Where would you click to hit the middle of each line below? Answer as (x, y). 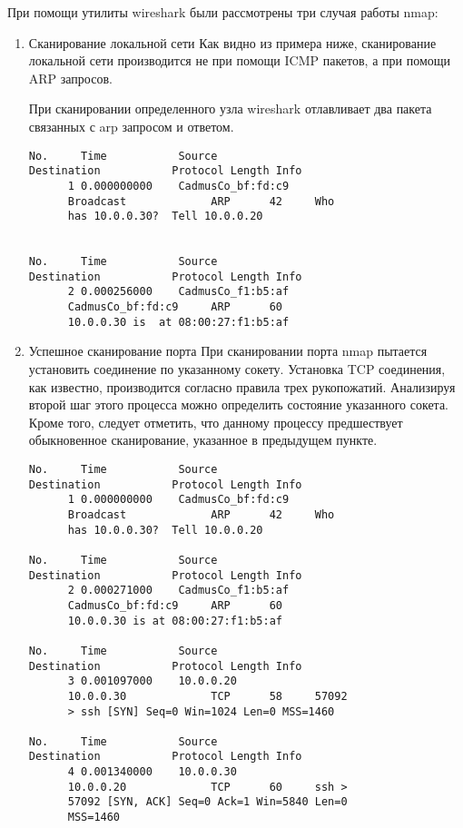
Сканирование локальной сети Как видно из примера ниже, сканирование (232, 42)
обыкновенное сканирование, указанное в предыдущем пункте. (203, 440)
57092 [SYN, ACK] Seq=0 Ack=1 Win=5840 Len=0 (207, 802)
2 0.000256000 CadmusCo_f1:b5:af (178, 292)
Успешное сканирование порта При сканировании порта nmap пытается (228, 351)
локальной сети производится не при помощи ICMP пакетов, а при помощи (240, 60)
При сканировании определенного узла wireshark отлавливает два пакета (230, 108)
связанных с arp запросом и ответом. (131, 126)
